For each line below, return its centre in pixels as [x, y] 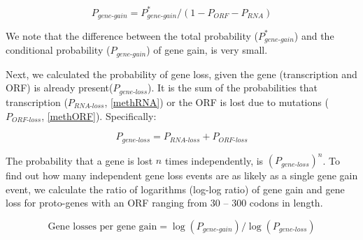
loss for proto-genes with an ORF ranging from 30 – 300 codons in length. [164, 203]
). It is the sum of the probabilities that [233, 88]
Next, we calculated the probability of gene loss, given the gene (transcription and [181, 74]
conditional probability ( [58, 50]
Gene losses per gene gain [102, 226]
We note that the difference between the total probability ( [132, 35]
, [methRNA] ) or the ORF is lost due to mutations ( [216, 102]
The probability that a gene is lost [79, 160]
